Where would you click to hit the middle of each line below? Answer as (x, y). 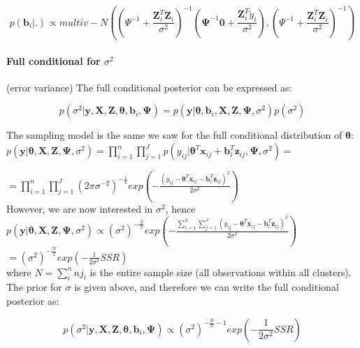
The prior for (34, 287)
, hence (180, 208)
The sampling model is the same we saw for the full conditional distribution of (174, 135)
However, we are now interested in (80, 208)
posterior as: (33, 301)
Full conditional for (53, 60)
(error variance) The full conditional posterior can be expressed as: (149, 87)
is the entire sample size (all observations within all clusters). (221, 272)
